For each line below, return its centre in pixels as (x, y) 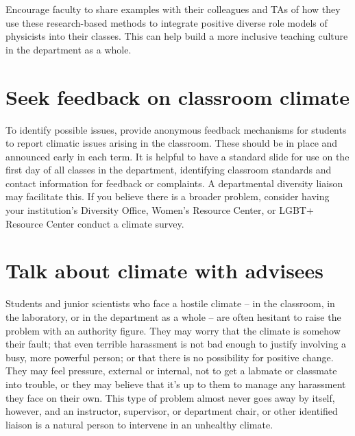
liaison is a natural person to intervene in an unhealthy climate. (139, 424)
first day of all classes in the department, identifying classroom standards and (169, 170)
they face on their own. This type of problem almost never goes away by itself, (170, 397)
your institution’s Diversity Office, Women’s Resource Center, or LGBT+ (160, 210)
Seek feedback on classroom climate (177, 96)
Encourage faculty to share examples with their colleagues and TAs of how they (173, 9)
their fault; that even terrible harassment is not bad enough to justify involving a (176, 344)
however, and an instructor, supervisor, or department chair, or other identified (172, 411)
